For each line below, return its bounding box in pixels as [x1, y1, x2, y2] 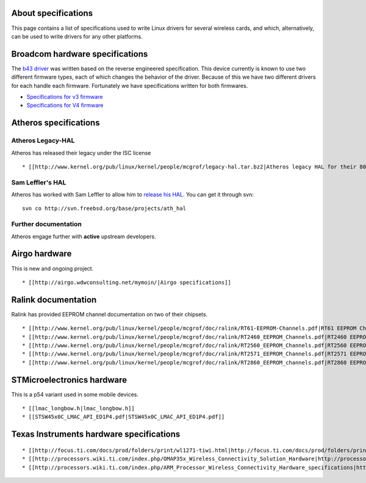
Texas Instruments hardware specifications [11, 429, 181, 440]
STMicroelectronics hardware [11, 374, 127, 385]
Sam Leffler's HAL [11, 178, 66, 186]
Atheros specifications [11, 118, 100, 128]
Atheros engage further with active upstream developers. [11, 233, 156, 240]
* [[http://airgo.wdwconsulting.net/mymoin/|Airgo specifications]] [22, 278, 231, 286]
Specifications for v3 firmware [26, 93, 103, 100]
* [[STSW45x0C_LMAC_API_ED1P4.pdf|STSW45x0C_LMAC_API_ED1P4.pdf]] [22, 413, 225, 421]
